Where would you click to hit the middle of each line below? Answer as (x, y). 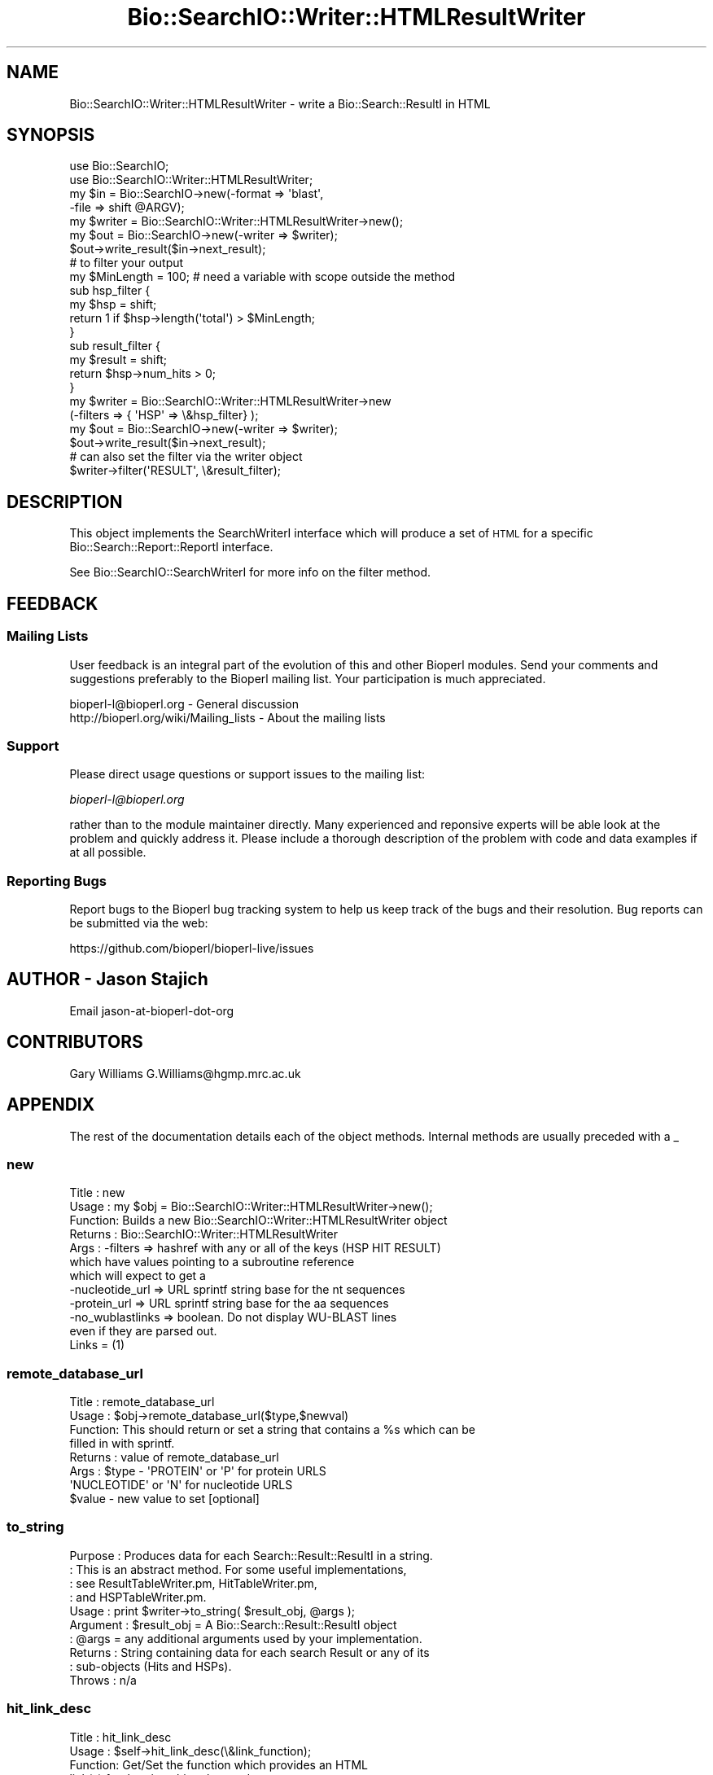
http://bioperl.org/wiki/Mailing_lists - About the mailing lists (227, 717)
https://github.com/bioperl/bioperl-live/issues (192, 948)
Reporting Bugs (57, 881)
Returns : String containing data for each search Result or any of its (249, 1652)
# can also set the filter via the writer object (186, 457)
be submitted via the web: (139, 923)
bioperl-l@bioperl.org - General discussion (184, 703)
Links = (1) (97, 1345)
